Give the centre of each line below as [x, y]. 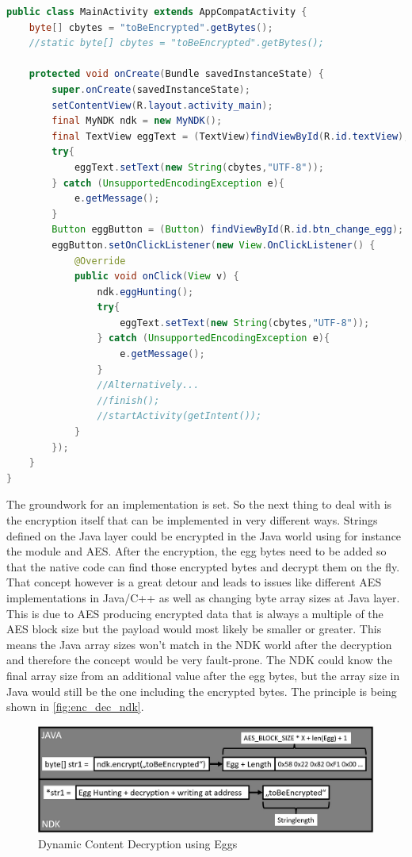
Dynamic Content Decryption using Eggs [138, 844]
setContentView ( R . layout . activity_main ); [162, 105]
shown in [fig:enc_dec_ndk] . [75, 707]
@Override [100, 261]
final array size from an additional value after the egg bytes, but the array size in [203, 675]
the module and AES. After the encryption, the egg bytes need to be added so [196, 551]
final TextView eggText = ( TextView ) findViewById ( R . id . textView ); [231, 136]
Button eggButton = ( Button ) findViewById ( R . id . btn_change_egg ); [228, 230]
